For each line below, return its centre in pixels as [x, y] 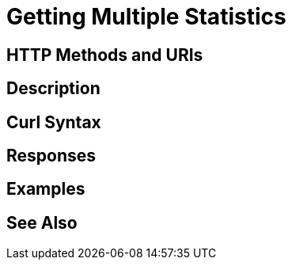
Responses [51, 156]
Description [53, 89]
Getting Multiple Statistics [146, 17]
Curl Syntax [54, 122]
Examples [46, 189]
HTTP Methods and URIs [105, 55]
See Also [42, 222]
